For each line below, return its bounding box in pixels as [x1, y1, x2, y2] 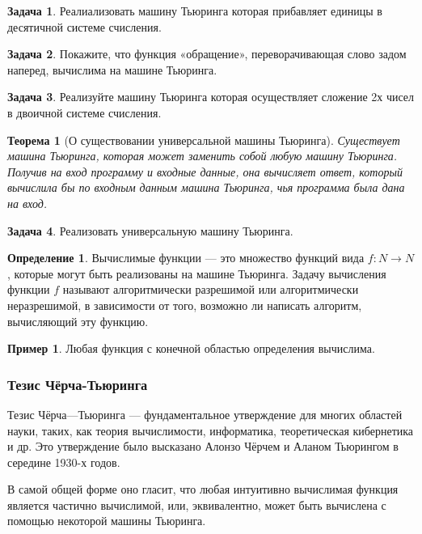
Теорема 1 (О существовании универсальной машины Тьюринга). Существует [7, 131, 400, 148]
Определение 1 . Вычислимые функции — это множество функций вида [7, 249, 365, 266]
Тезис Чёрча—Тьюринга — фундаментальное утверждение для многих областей [7, 405, 403, 422]
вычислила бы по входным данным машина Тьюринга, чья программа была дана [7, 179, 405, 196]
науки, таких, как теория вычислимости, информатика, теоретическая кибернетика [7, 422, 414, 439]
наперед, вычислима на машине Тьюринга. [7, 61, 217, 78]
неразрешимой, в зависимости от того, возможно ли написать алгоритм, [7, 296, 362, 313]
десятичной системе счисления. [7, 18, 162, 35]
